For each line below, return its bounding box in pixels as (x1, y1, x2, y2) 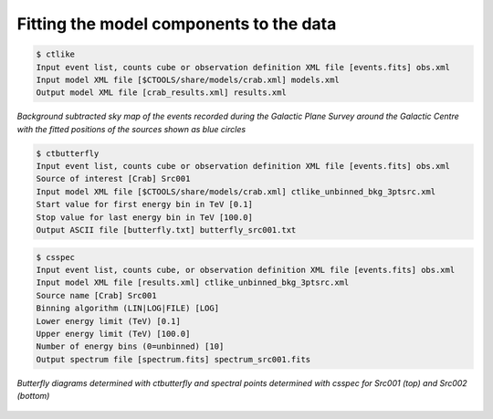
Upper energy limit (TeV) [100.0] (36, 329, 191, 339)
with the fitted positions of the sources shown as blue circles (16, 123, 246, 134)
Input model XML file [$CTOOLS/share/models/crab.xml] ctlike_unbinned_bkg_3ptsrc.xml (36, 186, 436, 196)
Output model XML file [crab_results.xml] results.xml (36, 88, 287, 98)
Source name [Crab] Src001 (36, 290, 157, 300)
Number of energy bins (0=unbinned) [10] (36, 341, 225, 351)
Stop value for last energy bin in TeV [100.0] (36, 212, 253, 223)
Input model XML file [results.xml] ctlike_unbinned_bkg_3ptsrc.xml (36, 278, 350, 288)
